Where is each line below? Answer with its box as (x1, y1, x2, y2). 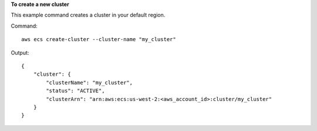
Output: (11, 49, 29, 56)
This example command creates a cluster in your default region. (11, 12, 166, 19)
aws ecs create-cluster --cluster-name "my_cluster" (21, 36, 176, 43)
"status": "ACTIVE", (46, 88, 105, 94)
